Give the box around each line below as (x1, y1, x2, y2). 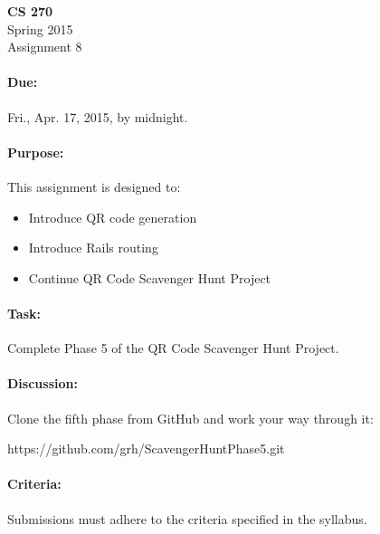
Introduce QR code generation (28, 207, 197, 226)
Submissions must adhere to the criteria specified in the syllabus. (7, 509, 367, 528)
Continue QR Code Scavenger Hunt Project (28, 268, 271, 287)
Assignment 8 (7, 37, 82, 56)
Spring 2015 (7, 19, 73, 38)
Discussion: (7, 374, 78, 393)
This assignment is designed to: (7, 176, 181, 195)
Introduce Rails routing (28, 238, 158, 257)
